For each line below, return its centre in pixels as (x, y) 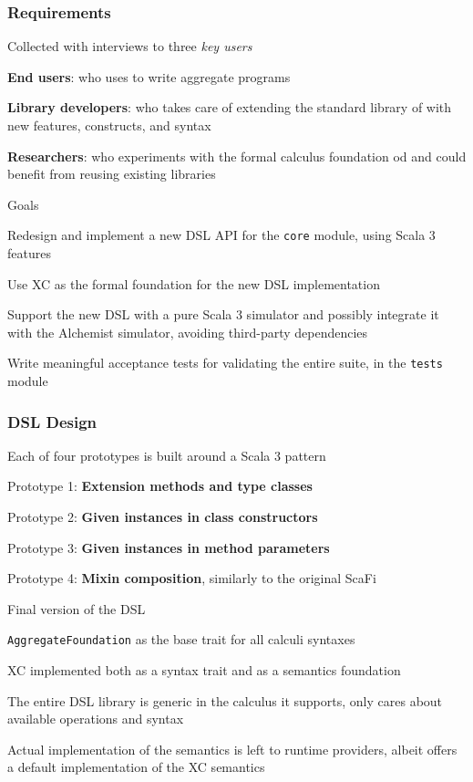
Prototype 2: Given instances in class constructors (163, 517)
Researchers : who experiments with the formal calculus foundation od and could (237, 156)
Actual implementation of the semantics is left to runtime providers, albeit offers (232, 749)
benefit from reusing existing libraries (112, 174)
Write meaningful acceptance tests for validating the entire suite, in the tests (225, 363)
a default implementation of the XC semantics (136, 767)
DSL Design (52, 421)
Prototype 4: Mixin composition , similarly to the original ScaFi (192, 578)
